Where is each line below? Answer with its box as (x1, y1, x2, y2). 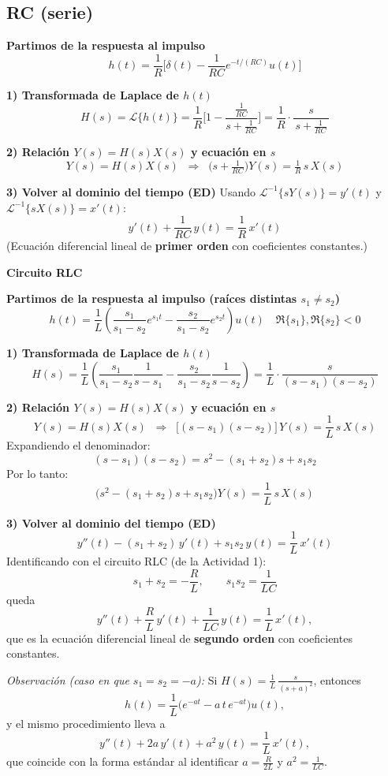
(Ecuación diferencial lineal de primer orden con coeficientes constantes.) (6, 237, 368, 254)
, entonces (313, 671, 361, 688)
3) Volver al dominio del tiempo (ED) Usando (6, 183, 256, 200)
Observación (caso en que (6, 671, 129, 688)
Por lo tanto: (6, 464, 69, 481)
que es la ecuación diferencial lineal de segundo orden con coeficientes (6, 629, 353, 646)
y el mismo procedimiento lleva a (6, 714, 166, 731)
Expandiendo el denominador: (6, 437, 151, 453)
